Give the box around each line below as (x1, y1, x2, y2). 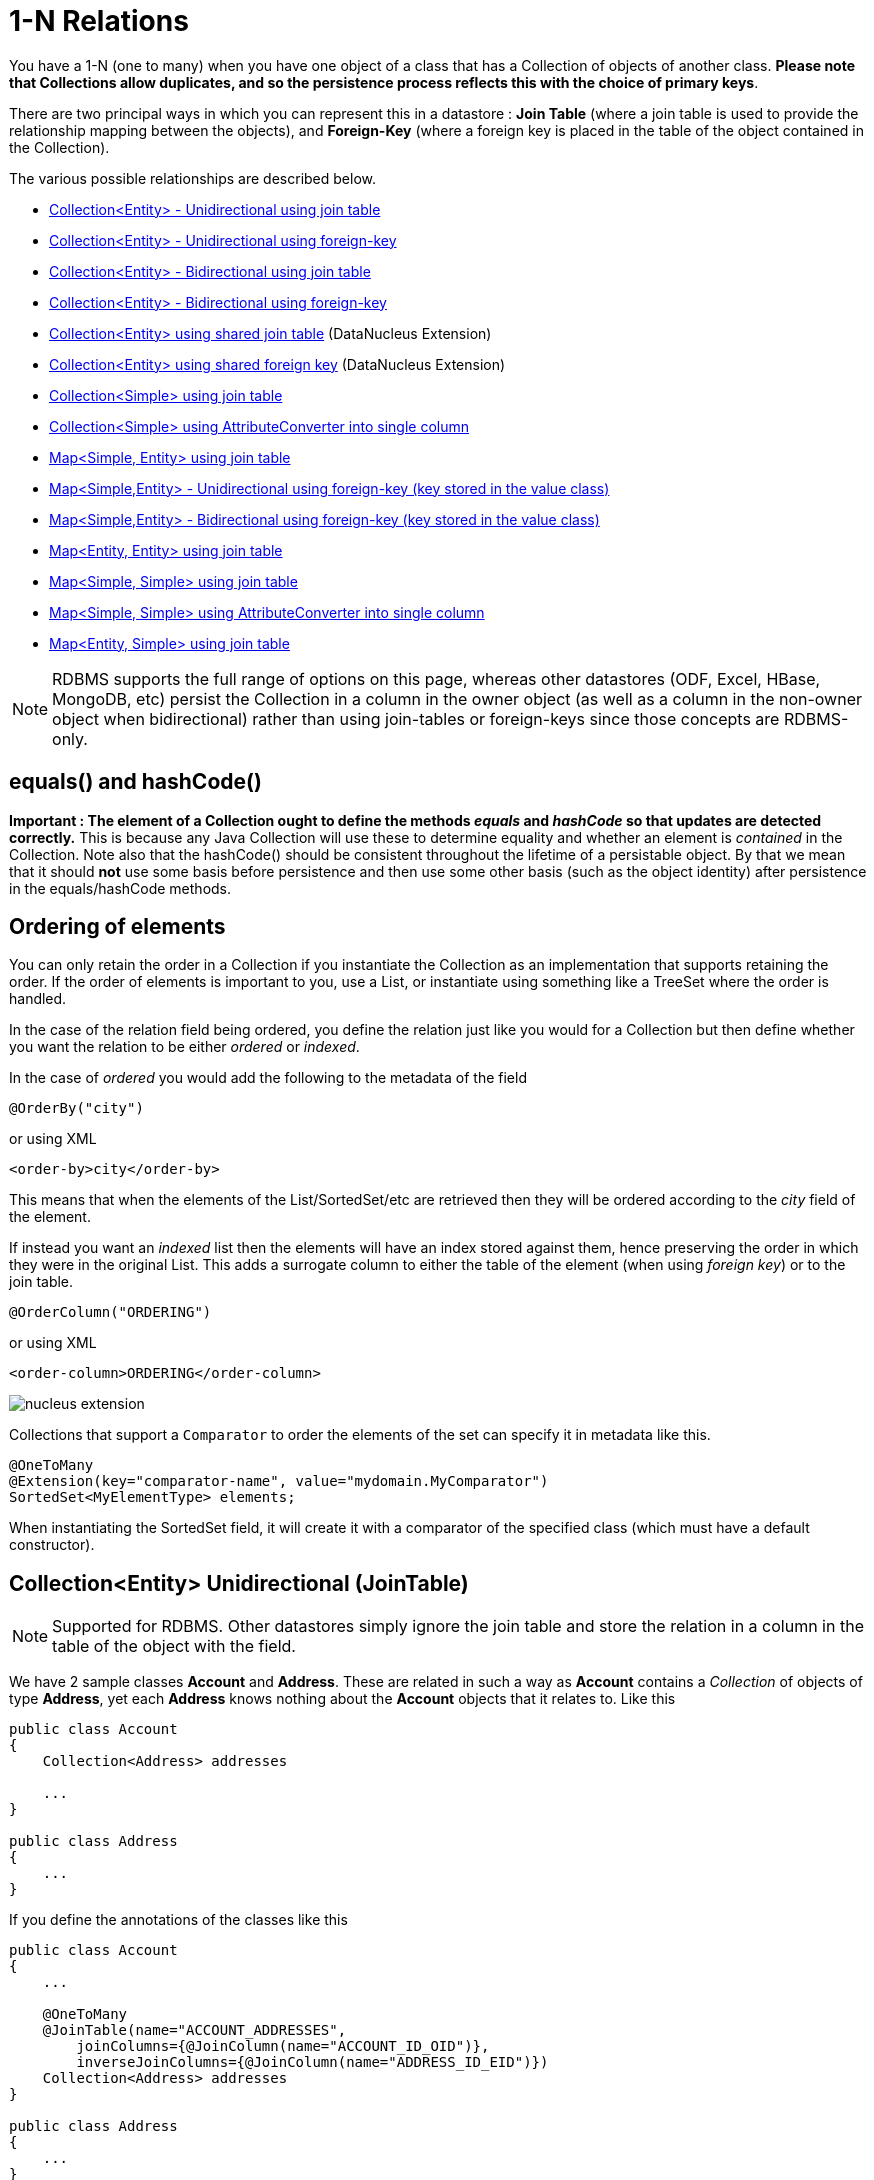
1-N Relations (9, 4, 189, 38)
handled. (9, 990, 67, 1008)
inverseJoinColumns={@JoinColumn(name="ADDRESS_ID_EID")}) (76, 2054, 549, 2071)
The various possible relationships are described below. (9, 169, 377, 187)
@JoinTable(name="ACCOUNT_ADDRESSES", (42, 2022, 347, 2039)
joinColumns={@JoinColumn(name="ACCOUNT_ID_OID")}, (76, 2038, 490, 2055)
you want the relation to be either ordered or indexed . (9, 1038, 360, 1056)
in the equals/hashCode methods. (9, 879, 232, 897)
